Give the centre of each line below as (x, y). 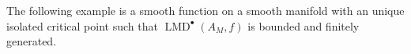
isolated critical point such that (82, 25)
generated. (32, 41)
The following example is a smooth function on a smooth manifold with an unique (205, 10)
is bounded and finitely (304, 25)
